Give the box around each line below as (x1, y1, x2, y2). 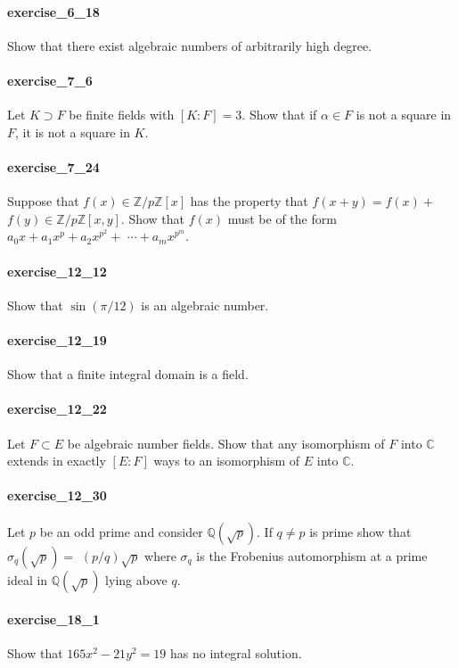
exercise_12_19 (7, 330, 107, 349)
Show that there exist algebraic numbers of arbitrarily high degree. (7, 36, 372, 54)
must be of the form (227, 209, 337, 227)
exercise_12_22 (7, 400, 107, 418)
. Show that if (241, 105, 317, 124)
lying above (105, 570, 168, 589)
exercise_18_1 (7, 610, 100, 629)
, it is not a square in (15, 122, 130, 141)
